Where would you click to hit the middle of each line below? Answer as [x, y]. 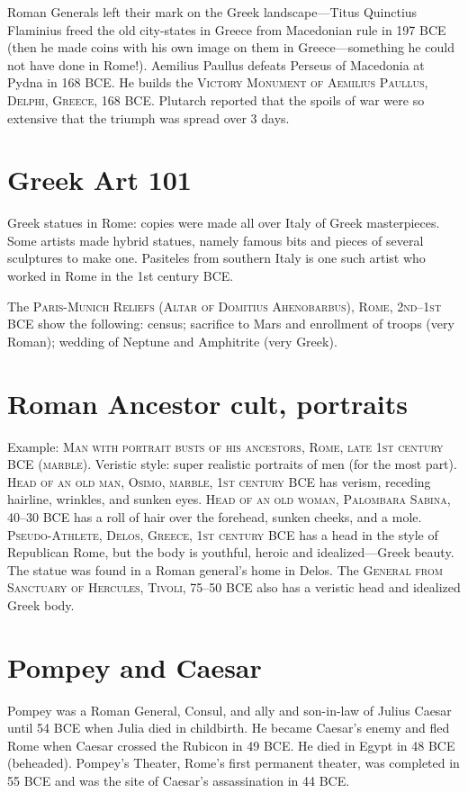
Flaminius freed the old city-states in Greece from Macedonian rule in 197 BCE [227, 29]
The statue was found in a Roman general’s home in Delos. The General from [225, 569]
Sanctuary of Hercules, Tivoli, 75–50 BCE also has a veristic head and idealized [234, 587]
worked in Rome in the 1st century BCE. [121, 276]
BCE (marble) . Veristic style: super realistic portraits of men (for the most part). [232, 464]
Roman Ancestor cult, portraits [208, 403]
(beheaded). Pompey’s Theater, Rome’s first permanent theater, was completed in [234, 763]
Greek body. [41, 604]
